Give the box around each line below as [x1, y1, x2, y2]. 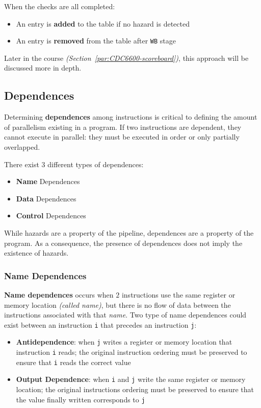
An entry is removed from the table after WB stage [16, 35, 176, 46]
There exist [4, 158, 39, 169]
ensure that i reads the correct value [16, 356, 131, 367]
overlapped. [4, 142, 40, 152]
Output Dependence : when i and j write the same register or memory [16, 374, 246, 384]
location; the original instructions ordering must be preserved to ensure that [16, 384, 254, 395]
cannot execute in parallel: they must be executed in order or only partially [4, 131, 240, 142]
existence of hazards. [4, 247, 69, 258]
